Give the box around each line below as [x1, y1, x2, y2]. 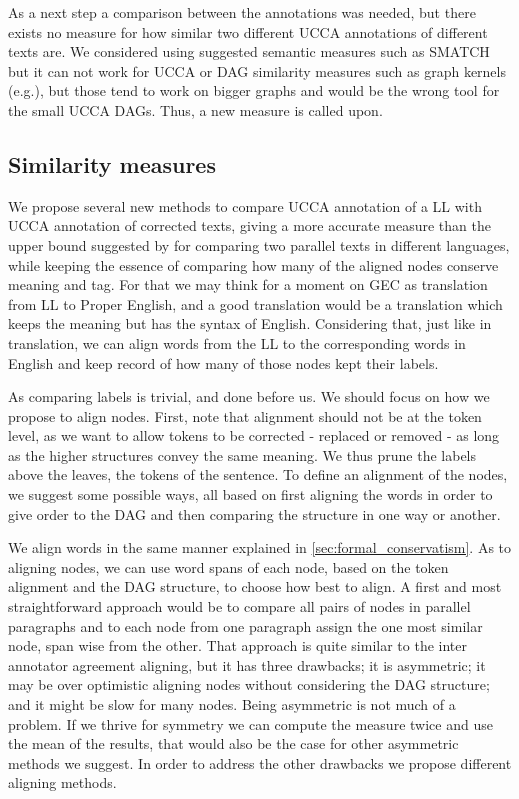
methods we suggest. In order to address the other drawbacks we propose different [8, 752, 512, 773]
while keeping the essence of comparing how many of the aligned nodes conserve [8, 254, 499, 275]
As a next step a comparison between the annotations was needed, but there [8, 2, 476, 22]
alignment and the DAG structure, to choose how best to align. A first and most [8, 576, 502, 597]
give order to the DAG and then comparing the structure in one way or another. [8, 503, 501, 524]
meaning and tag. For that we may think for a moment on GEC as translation [8, 274, 488, 295]
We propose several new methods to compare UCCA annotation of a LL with [8, 195, 482, 216]
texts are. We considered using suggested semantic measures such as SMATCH [8, 41, 490, 62]
